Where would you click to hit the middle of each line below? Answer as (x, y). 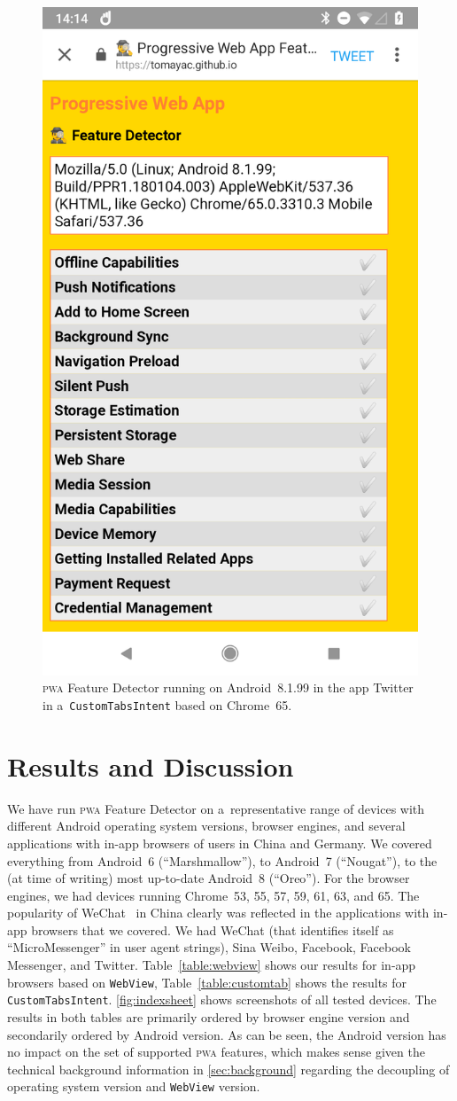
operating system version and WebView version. (134, 1086)
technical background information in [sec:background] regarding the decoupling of (228, 1069)
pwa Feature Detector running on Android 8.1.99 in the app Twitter (228, 687)
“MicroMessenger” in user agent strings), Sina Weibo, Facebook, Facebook (209, 947)
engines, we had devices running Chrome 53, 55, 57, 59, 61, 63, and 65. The (213, 895)
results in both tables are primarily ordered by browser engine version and (209, 1016)
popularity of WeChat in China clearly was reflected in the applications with (218, 913)
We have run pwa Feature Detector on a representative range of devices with (216, 808)
